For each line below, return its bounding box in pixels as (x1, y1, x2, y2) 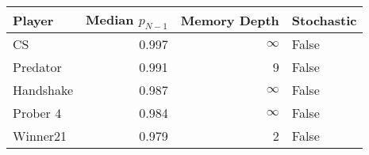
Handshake (13, 81, 74, 100)
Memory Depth (180, 10, 279, 29)
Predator (13, 58, 62, 77)
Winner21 (13, 127, 67, 146)
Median (86, 10, 134, 28)
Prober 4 (13, 104, 62, 123)
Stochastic (291, 10, 357, 29)
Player (13, 10, 54, 29)
